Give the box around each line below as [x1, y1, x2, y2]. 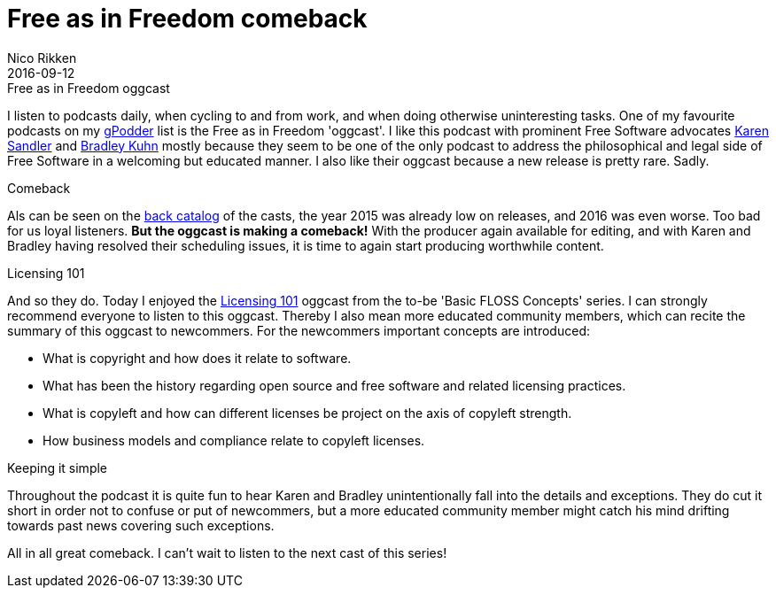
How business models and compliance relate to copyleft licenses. [43, 432, 425, 448]
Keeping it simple [7, 460, 108, 475]
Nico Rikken [7, 50, 77, 66]
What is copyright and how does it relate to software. [43, 350, 352, 366]
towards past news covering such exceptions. [7, 517, 275, 533]
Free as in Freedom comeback [7, 4, 368, 34]
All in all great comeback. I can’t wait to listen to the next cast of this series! [7, 545, 447, 560]
